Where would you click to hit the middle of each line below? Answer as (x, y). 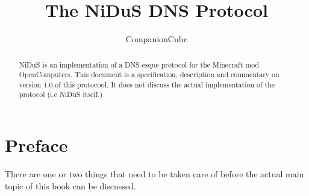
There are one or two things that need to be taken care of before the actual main (154, 174)
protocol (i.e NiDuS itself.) (61, 94)
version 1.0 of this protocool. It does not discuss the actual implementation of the (147, 84)
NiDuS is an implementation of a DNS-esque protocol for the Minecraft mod (139, 64)
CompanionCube (157, 39)
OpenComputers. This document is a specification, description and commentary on (149, 74)
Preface (36, 145)
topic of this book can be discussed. (70, 185)
